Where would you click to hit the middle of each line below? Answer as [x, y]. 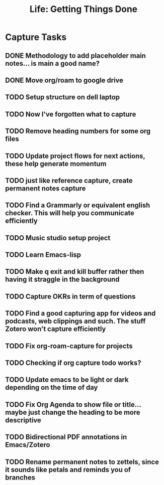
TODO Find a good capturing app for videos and [81, 313]
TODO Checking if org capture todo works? [73, 363]
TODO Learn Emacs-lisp [43, 255]
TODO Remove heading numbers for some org [78, 131]
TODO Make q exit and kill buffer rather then [75, 272]
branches [20, 477]
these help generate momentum [56, 164]
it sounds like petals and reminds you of [68, 470]
